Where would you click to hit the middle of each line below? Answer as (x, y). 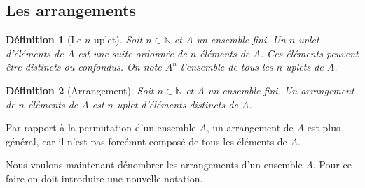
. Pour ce (332, 165)
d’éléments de (35, 53)
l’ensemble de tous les (227, 67)
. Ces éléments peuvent (309, 53)
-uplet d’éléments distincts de (176, 104)
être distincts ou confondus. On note (84, 67)
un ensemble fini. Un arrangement (281, 90)
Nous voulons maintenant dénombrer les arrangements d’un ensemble (154, 165)
